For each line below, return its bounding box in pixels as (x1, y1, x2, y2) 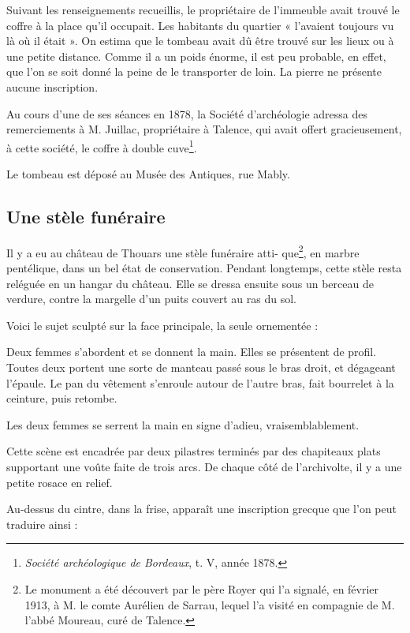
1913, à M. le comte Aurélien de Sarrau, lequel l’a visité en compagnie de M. (24, 596, 395, 612)
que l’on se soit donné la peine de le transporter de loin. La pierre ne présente (6, 63, 382, 80)
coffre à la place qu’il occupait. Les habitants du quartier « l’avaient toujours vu (6, 17, 394, 33)
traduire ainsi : (6, 515, 78, 532)
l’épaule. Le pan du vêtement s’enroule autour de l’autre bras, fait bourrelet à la (6, 374, 394, 391)
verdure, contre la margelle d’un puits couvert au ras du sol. (6, 290, 296, 307)
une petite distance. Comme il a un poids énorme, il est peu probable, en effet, (6, 47, 386, 64)
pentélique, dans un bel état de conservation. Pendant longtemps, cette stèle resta (6, 260, 402, 276)
